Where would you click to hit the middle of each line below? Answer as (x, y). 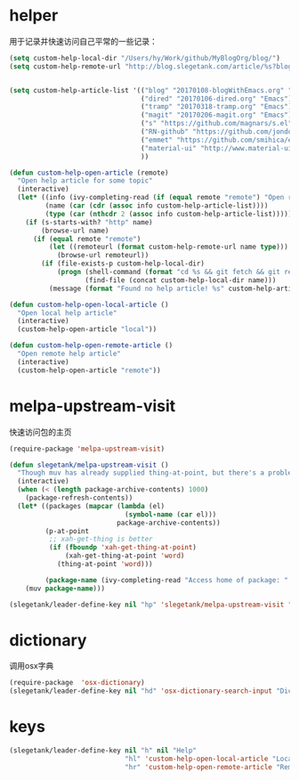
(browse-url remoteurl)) (103, 256)
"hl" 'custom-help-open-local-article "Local (210, 759)
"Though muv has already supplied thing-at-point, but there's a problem (157, 473)
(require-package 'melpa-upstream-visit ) (87, 449)
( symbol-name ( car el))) (170, 514)
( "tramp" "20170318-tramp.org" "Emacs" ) (217, 107)
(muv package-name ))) (65, 589)
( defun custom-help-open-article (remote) (89, 173)
